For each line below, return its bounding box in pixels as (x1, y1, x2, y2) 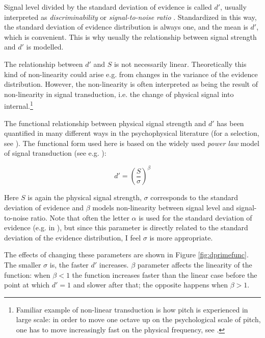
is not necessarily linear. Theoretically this (114, 58, 247, 69)
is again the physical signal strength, (28, 192, 142, 203)
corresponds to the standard (150, 192, 238, 203)
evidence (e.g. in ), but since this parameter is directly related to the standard (4, 222, 248, 233)
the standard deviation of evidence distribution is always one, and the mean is (4, 21, 248, 32)
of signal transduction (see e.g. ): (4, 148, 107, 158)
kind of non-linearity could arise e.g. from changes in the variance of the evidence (4, 68, 258, 79)
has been (217, 117, 244, 128)
